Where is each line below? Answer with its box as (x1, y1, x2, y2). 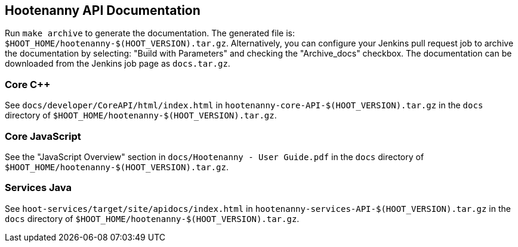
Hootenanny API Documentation (5, 3, 201, 18)
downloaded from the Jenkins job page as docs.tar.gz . (5, 58, 230, 69)
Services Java (5, 182, 72, 194)
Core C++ (5, 78, 51, 90)
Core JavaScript (5, 130, 81, 142)
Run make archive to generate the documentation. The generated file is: (5, 28, 295, 39)
